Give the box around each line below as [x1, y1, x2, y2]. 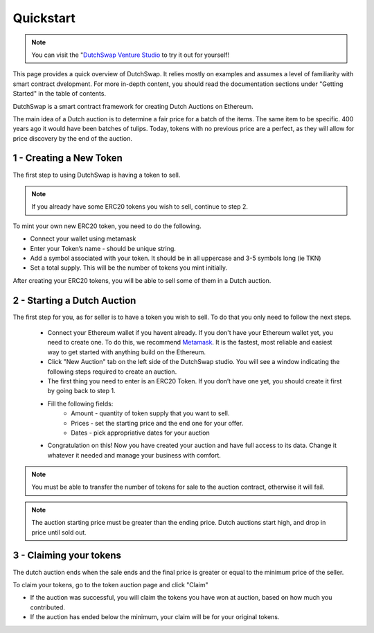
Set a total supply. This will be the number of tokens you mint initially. [30, 263, 228, 272]
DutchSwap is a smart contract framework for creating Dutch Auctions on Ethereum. [12, 102, 254, 110]
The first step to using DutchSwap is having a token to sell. [12, 171, 181, 179]
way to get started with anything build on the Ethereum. [47, 347, 206, 356]
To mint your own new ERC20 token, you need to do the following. [12, 222, 202, 230]
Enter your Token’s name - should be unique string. [30, 244, 177, 252]
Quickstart [12, 10, 76, 26]
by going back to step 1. [47, 387, 116, 395]
